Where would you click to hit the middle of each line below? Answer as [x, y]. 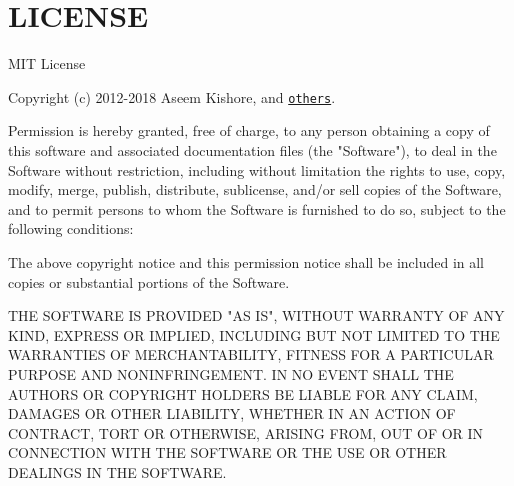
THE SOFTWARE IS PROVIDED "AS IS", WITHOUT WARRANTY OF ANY [256, 315]
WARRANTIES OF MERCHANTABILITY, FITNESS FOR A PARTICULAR [251, 354]
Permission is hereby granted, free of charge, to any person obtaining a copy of [249, 130]
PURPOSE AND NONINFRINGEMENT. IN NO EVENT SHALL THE [231, 373]
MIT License [47, 63]
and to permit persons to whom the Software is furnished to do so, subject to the [257, 208]
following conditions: [71, 228]
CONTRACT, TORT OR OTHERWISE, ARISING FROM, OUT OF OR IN [246, 432]
